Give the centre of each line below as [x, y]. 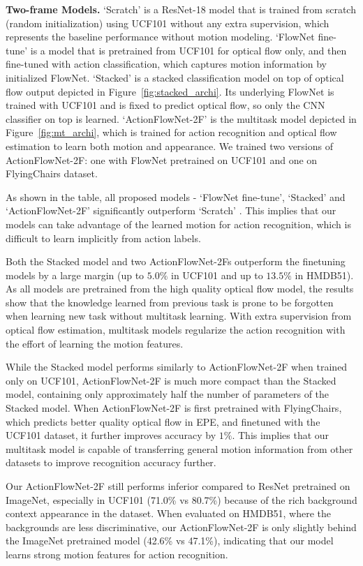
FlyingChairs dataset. [52, 173]
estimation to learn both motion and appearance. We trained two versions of [170, 146]
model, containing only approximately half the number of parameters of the [168, 394]
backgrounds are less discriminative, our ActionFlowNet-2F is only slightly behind [181, 527]
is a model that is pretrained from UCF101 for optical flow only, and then [188, 50]
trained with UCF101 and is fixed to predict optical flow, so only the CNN [165, 105]
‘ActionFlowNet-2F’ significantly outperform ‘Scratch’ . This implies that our [171, 210]
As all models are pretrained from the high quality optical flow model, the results [180, 289]
